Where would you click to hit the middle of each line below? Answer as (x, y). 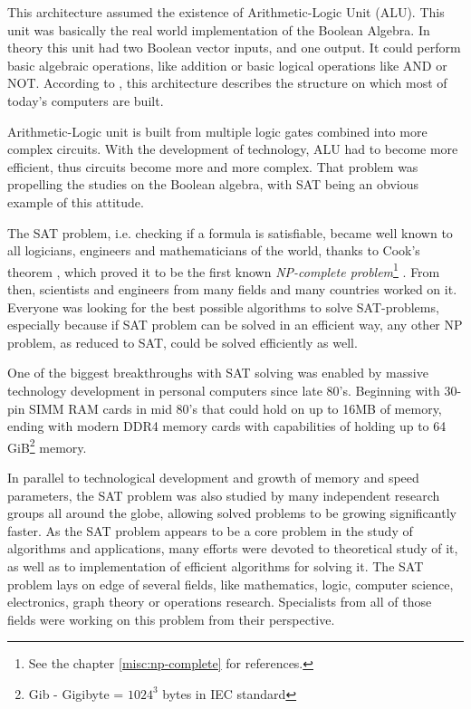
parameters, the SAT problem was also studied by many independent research (224, 495)
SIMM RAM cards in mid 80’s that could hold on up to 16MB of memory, (235, 408)
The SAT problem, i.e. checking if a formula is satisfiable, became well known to (230, 232)
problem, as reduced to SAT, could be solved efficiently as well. (183, 342)
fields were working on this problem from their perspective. (171, 619)
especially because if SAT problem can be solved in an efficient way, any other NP (235, 325)
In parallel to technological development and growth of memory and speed (213, 477)
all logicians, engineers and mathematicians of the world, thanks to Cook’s (214, 250)
